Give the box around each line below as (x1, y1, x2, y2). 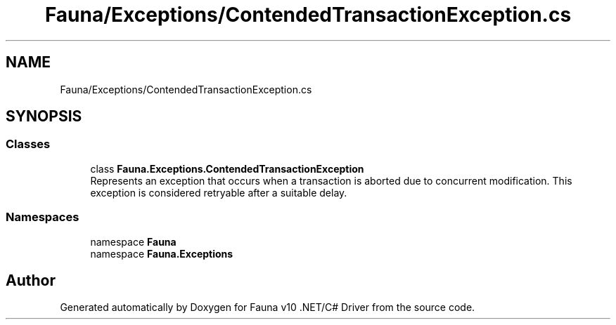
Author (6, 271, 56, 289)
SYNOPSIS (6, 107, 82, 126)
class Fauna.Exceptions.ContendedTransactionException (90, 162, 364, 175)
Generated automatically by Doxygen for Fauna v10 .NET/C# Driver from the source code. (60, 301, 475, 314)
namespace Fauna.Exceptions (90, 247, 233, 260)
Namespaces (6, 210, 79, 225)
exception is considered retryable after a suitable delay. (90, 186, 347, 199)
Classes (6, 137, 51, 152)
